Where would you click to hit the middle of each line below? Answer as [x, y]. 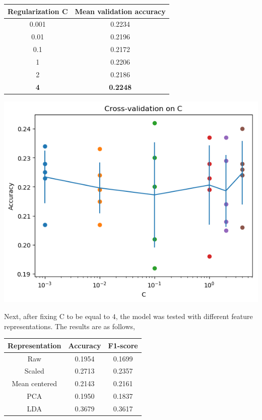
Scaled [34, 371]
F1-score [123, 345]
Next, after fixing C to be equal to [57, 316]
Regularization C [38, 11]
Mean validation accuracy [120, 11]
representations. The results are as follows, [70, 326]
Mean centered [34, 383]
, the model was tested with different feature [184, 316]
